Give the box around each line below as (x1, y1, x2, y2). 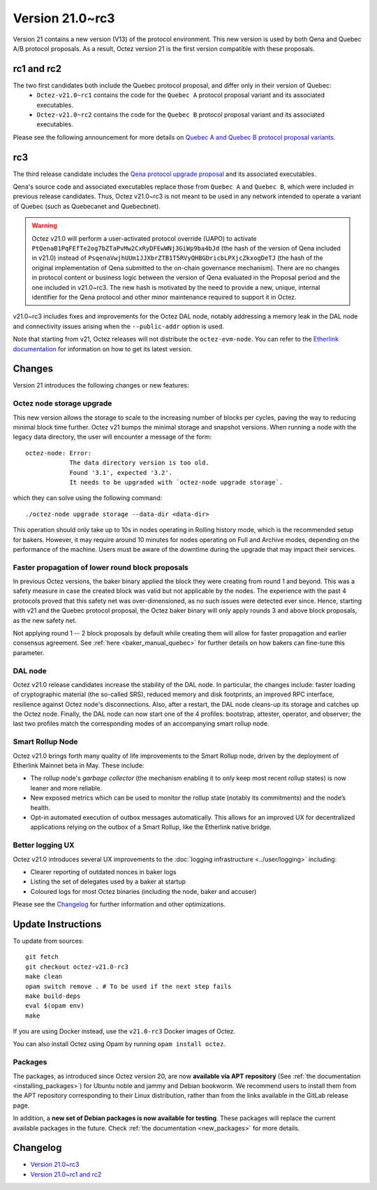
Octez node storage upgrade (13, 399, 112, 409)
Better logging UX (13, 840, 75, 850)
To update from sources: (13, 936, 84, 945)
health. (30, 803, 50, 811)
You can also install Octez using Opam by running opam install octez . (13, 1040, 226, 1048)
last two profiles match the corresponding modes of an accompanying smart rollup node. (13, 719, 269, 728)
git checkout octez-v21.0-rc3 (25, 962, 129, 971)
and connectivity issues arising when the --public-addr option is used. (13, 322, 225, 330)
